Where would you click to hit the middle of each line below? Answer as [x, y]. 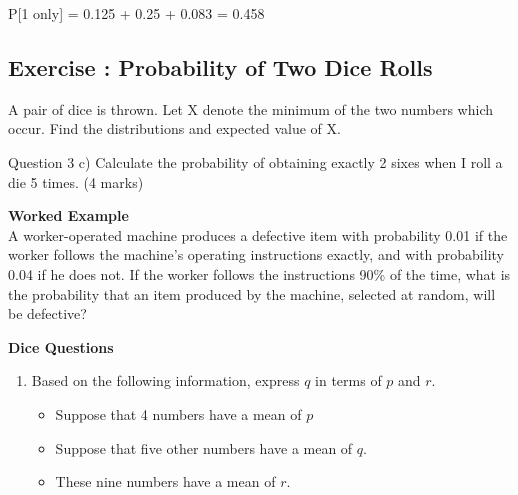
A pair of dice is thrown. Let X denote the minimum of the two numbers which [250, 108]
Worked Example [68, 215]
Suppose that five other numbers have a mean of [204, 447]
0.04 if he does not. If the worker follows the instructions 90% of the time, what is [259, 273]
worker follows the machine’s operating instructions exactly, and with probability [256, 254]
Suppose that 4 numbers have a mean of [178, 413]
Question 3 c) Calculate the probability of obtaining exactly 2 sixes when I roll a [255, 161]
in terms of [348, 380]
